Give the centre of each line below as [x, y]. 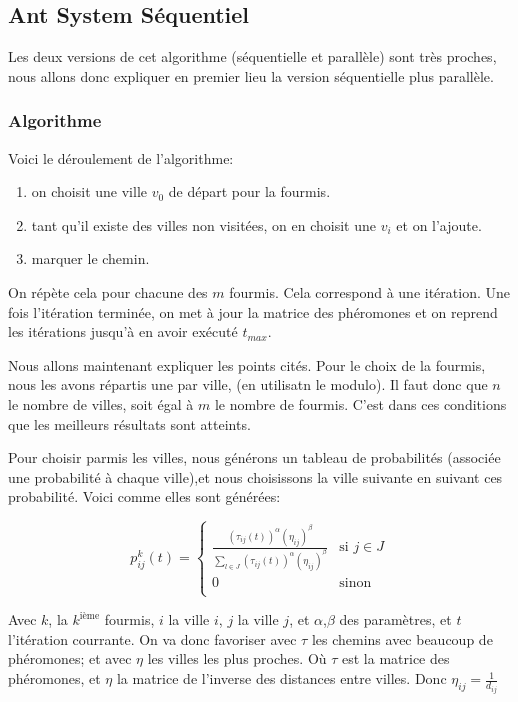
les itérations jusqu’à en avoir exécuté [123, 331]
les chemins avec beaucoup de [402, 638]
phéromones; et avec [70, 658]
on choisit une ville [89, 191]
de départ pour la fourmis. [249, 191]
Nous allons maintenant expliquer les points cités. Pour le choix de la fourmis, [247, 364]
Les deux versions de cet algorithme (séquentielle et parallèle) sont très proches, [252, 56]
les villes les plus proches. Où [237, 658]
